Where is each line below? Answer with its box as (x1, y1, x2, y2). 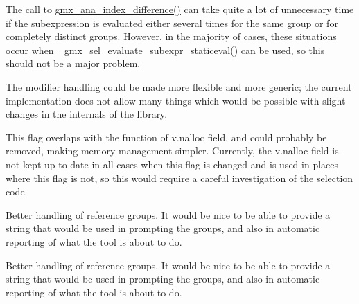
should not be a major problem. (6, 56, 141, 71)
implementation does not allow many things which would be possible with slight (6, 93, 346, 107)
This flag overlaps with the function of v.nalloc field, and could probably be (6, 129, 327, 144)
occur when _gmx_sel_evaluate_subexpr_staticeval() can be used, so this (6, 42, 325, 57)
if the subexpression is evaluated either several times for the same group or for (6, 15, 338, 30)
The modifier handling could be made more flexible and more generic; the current (6, 79, 352, 93)
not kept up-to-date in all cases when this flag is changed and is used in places (6, 157, 339, 171)
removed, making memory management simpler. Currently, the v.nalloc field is (6, 143, 339, 158)
